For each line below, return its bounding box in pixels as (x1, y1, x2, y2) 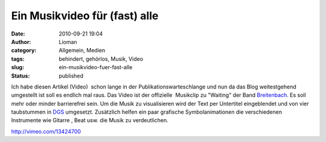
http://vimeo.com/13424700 (11, 128, 81, 135)
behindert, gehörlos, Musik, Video (59, 55, 144, 63)
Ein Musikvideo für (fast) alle (11, 9, 159, 22)
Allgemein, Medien (59, 47, 106, 54)
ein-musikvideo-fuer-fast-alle (59, 64, 133, 71)
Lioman (59, 38, 78, 45)
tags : (11, 55, 25, 63)
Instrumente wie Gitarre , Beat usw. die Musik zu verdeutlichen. (11, 117, 168, 124)
